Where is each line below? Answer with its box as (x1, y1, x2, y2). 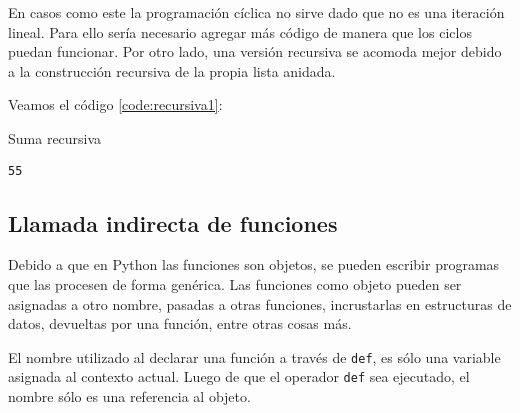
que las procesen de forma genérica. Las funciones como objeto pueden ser (8, 274, 462, 295)
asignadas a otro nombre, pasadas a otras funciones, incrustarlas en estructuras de (8, 293, 512, 314)
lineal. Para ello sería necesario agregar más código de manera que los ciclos (8, 21, 472, 42)
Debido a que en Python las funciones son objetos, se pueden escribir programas (8, 254, 500, 275)
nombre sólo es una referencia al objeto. (8, 386, 251, 407)
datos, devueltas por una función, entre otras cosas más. (8, 313, 352, 334)
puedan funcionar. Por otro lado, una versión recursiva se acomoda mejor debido (8, 41, 502, 62)
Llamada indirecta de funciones (8, 207, 338, 238)
